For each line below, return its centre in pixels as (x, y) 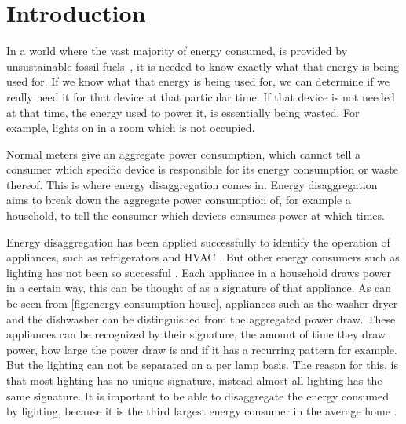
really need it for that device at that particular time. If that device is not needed (201, 96)
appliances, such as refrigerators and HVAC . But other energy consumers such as (203, 257)
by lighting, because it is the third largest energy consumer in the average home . (202, 411)
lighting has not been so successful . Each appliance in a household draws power (199, 272)
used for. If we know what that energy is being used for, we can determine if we (198, 81)
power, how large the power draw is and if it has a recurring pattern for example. (202, 349)
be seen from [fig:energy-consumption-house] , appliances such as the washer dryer (202, 303)
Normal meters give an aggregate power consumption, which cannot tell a (183, 154)
